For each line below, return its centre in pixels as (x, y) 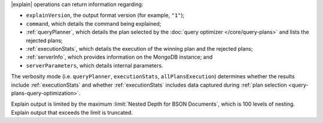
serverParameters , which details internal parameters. (95, 65)
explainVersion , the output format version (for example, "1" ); (105, 16)
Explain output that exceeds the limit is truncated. (72, 112)
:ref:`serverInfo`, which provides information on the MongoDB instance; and (119, 57)
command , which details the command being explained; (94, 23)
